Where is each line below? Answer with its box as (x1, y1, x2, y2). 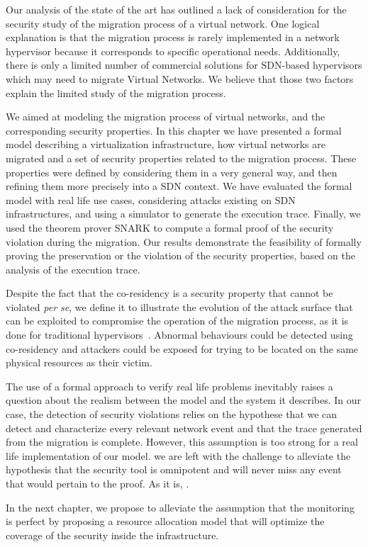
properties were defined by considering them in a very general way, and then (6, 164, 338, 179)
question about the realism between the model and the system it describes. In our (6, 393, 362, 407)
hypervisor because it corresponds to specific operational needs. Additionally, (6, 43, 340, 58)
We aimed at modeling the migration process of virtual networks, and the (6, 109, 325, 124)
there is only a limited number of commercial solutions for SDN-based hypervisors (6, 57, 362, 72)
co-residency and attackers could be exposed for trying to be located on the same (6, 341, 359, 356)
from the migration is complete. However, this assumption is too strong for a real (6, 434, 358, 449)
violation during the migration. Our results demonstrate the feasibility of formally (6, 234, 362, 249)
